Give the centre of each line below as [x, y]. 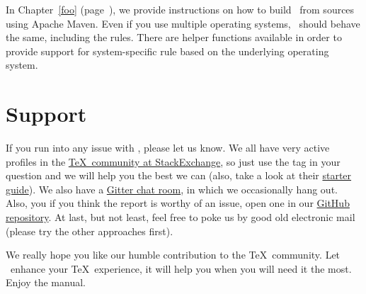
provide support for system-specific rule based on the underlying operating [167, 51]
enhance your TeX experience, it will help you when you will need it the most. [181, 268]
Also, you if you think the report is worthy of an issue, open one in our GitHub [178, 203]
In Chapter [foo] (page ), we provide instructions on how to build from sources [180, 9]
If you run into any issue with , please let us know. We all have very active [168, 148]
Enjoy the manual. [46, 282]
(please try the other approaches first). [90, 231]
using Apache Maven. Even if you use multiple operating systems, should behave [183, 23]
